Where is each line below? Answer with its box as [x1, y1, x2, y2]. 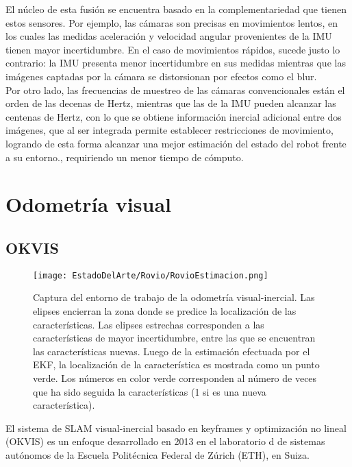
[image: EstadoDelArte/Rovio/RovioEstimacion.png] [33, 270, 268, 280]
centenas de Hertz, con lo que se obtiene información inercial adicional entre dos [5, 109, 342, 123]
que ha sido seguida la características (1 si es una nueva [33, 384, 266, 398]
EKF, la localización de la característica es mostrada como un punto [33, 357, 320, 372]
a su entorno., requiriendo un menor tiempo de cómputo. [5, 149, 244, 164]
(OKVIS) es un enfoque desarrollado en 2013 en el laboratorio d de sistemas [5, 434, 325, 448]
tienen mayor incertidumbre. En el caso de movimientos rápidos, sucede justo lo [5, 42, 340, 56]
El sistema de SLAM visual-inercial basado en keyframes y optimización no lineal [5, 420, 347, 435]
